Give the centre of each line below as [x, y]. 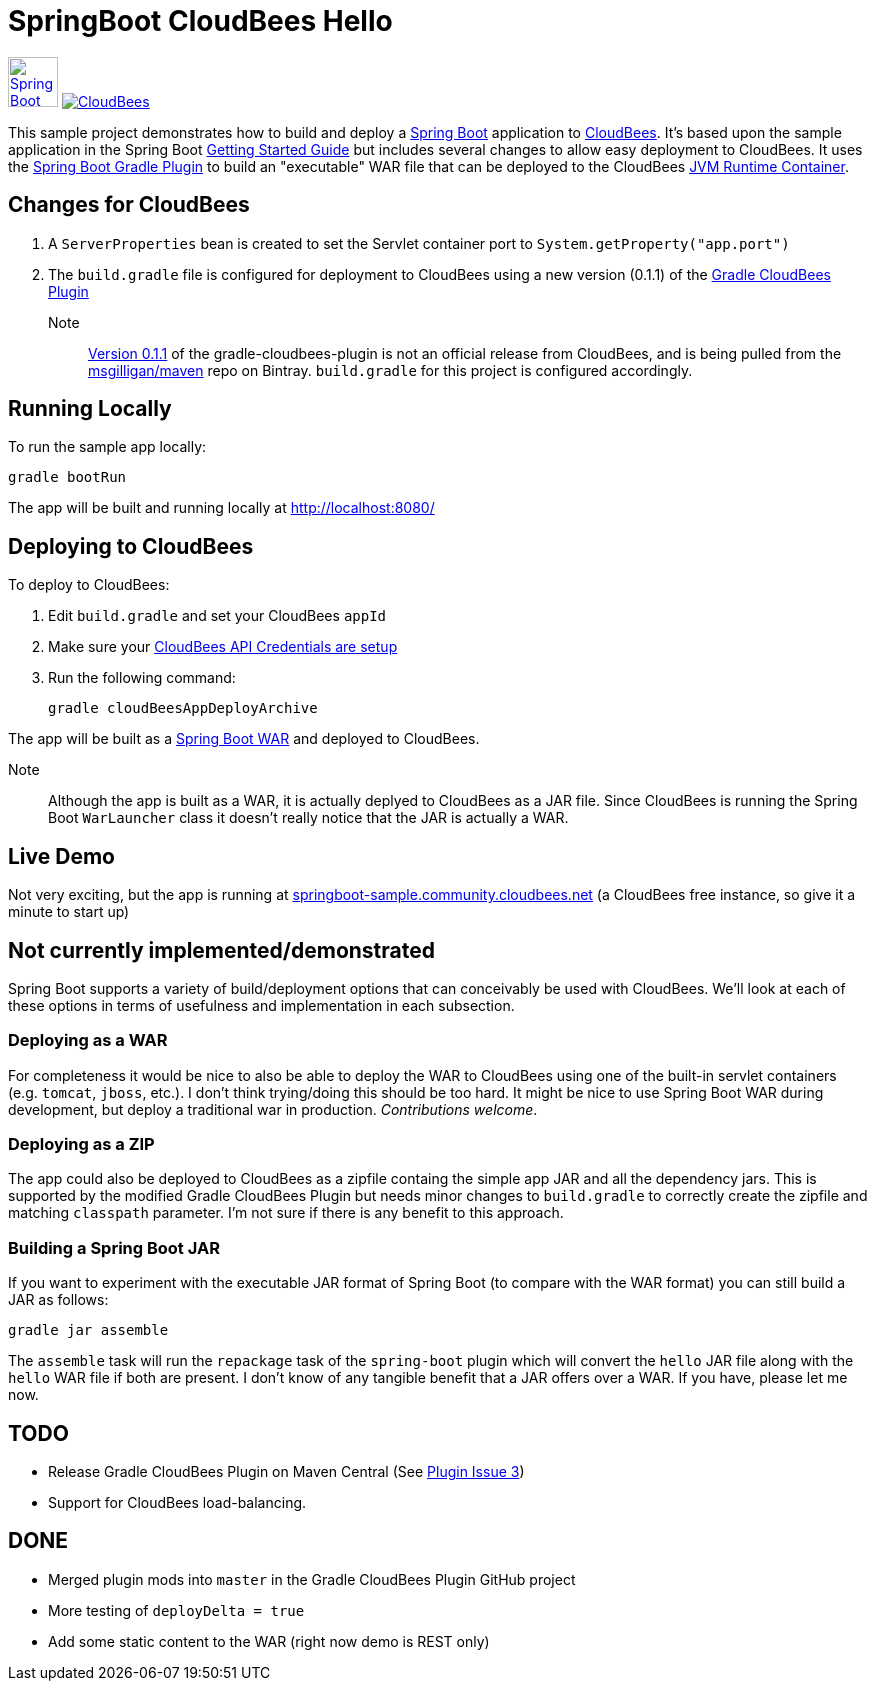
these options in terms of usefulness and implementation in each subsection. [261, 1005]
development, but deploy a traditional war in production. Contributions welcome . [273, 1109]
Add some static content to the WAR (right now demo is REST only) [269, 1641]
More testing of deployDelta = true [176, 1610]
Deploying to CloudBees [131, 546]
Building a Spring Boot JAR [114, 1247]
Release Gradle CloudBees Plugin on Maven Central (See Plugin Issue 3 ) [286, 1472]
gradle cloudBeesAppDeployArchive [183, 708]
